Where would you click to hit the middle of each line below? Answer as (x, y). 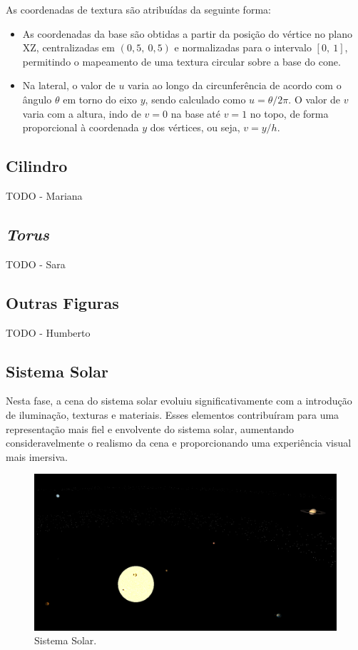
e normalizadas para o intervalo (243, 47)
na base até (196, 113)
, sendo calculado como (195, 99)
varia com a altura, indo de (82, 113)
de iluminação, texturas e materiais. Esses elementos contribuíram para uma (173, 414)
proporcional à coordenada (81, 127)
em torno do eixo (100, 99)
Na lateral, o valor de (69, 85)
